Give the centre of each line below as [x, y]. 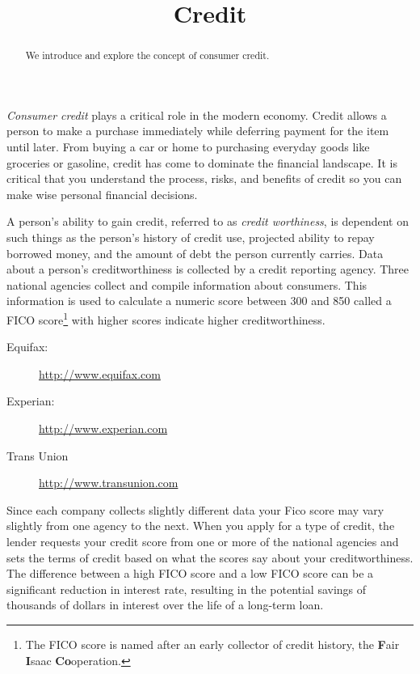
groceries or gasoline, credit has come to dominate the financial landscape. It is [202, 162]
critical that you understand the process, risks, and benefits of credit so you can [204, 178]
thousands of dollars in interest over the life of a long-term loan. [165, 605]
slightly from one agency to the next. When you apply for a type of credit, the [201, 526]
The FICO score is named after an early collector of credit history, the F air [212, 644]
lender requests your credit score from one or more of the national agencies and [203, 541]
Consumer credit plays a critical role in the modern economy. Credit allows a [197, 114]
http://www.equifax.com [100, 373]
